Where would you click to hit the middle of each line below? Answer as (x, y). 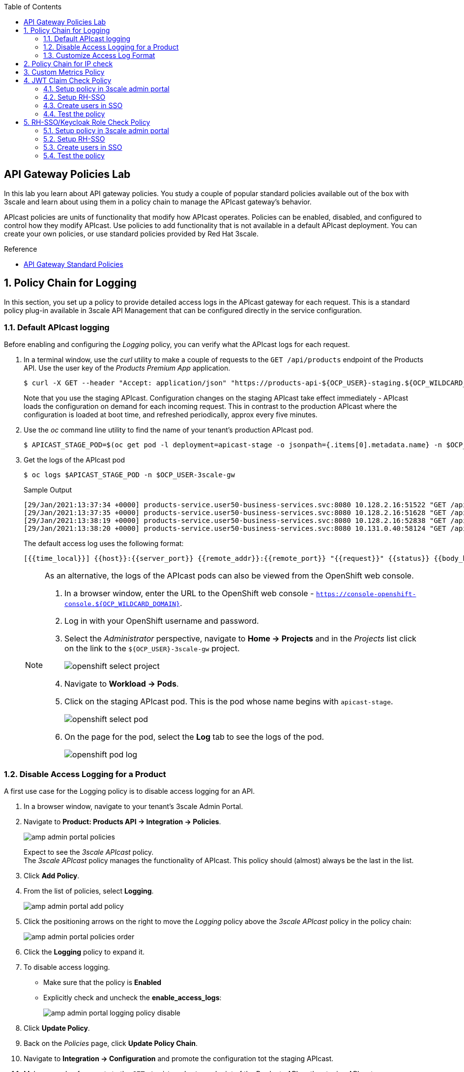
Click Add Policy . (52, 876)
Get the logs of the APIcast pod (74, 460)
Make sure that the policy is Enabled (102, 983)
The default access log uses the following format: (104, 544)
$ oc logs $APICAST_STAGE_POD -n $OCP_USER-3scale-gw (129, 475)
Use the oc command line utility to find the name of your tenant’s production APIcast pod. (168, 430)
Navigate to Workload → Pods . (122, 684)
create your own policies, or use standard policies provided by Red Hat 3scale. (131, 233)
